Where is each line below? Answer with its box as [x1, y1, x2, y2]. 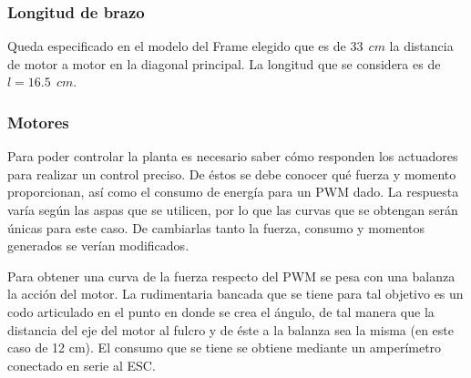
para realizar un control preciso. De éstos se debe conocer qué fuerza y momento [7, 164, 456, 183]
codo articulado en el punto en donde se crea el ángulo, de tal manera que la [7, 301, 435, 321]
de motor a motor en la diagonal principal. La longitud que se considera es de [7, 54, 441, 73]
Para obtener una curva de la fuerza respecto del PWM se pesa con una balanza [7, 266, 456, 285]
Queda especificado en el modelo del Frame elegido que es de [7, 36, 346, 56]
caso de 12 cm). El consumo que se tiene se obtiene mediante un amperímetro [7, 338, 442, 357]
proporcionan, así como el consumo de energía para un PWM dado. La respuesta [7, 182, 459, 201]
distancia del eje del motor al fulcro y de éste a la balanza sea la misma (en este [7, 320, 454, 339]
